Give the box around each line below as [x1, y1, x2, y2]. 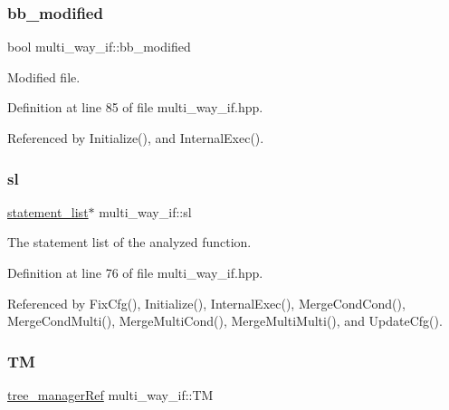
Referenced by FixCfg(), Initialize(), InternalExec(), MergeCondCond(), [7, 293, 406, 312]
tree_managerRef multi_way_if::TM [7, 386, 214, 404]
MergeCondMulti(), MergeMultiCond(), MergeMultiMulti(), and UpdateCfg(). [7, 311, 443, 330]
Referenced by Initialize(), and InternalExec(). [7, 129, 264, 147]
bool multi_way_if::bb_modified [7, 37, 191, 56]
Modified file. [7, 67, 81, 86]
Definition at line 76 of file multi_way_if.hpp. [7, 263, 263, 281]
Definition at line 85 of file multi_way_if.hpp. [7, 98, 263, 117]
